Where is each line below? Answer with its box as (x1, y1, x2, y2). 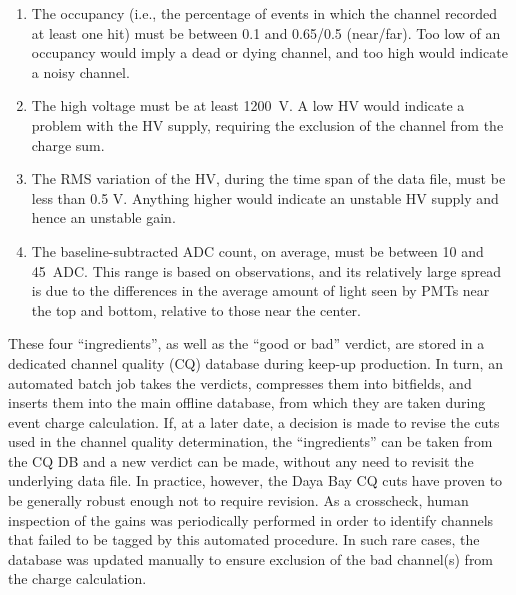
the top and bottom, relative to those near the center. (31, 299, 361, 320)
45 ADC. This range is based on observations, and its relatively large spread (31, 260, 501, 281)
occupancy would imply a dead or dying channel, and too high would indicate (31, 42, 508, 63)
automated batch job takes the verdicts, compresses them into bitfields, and (8, 372, 472, 393)
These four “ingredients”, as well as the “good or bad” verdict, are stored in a (8, 333, 485, 354)
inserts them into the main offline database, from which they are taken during (8, 392, 486, 413)
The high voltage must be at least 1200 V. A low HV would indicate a (31, 95, 465, 116)
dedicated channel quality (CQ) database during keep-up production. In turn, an (8, 352, 503, 373)
